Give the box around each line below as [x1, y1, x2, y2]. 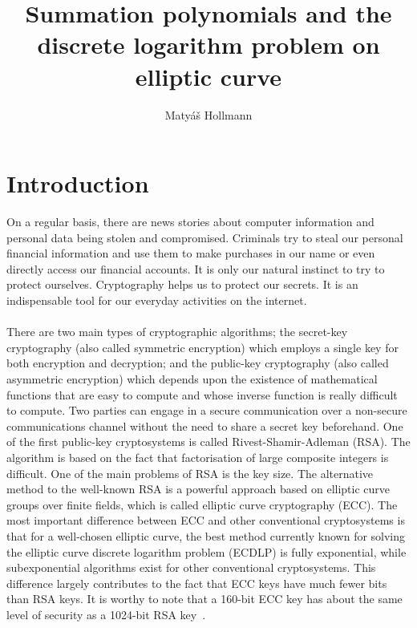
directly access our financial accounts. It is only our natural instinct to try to [6, 260, 385, 277]
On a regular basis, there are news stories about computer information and [6, 213, 374, 230]
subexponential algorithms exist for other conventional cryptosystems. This [6, 559, 376, 576]
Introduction [6, 167, 149, 200]
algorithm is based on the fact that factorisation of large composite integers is [6, 448, 389, 465]
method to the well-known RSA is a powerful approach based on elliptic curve [6, 480, 391, 497]
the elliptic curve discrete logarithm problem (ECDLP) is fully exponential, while [6, 543, 407, 560]
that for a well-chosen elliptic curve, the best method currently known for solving [6, 527, 406, 544]
